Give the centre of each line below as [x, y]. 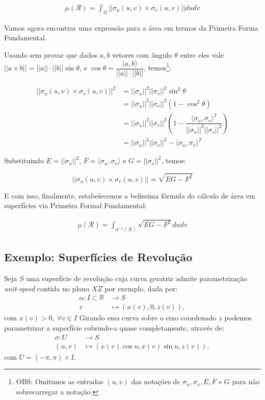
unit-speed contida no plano [47, 288]
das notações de [156, 381]
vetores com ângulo [142, 55]
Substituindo [24, 160]
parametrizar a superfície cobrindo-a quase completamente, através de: [114, 327]
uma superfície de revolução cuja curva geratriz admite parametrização [137, 278]
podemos [238, 318]
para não [246, 381]
